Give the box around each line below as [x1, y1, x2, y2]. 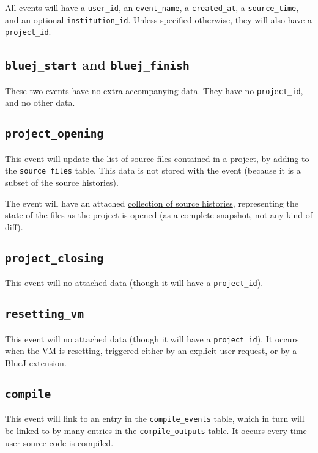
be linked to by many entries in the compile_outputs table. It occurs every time [5, 424, 307, 436]
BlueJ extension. [5, 356, 67, 369]
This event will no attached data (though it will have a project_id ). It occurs [5, 332, 299, 345]
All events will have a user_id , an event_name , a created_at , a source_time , [5, 1, 299, 13]
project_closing [5, 251, 104, 265]
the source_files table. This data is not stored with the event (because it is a [5, 164, 301, 177]
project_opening [5, 127, 104, 141]
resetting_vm [5, 308, 84, 321]
